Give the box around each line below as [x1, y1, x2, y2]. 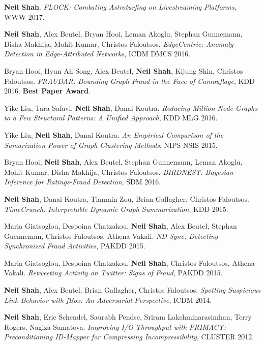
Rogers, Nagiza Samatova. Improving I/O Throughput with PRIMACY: [4, 321, 226, 332]
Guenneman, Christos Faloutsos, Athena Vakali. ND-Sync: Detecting [4, 230, 218, 241]
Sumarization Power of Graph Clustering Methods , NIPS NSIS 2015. [4, 139, 218, 150]
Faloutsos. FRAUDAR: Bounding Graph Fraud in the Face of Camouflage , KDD [4, 75, 255, 86]
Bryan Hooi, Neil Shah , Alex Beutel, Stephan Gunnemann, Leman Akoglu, [4, 156, 243, 167]
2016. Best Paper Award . [4, 85, 91, 96]
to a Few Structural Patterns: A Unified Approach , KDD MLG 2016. [4, 112, 218, 123]
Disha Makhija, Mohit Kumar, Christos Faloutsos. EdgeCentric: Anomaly [4, 38, 233, 49]
